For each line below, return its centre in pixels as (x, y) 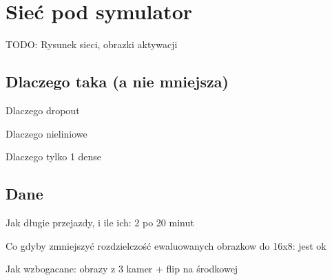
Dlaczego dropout (43, 110)
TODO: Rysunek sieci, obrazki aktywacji (92, 44)
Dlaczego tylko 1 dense (54, 157)
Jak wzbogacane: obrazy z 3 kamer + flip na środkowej (122, 269)
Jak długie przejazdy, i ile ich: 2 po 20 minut (100, 222)
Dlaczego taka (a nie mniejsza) (117, 82)
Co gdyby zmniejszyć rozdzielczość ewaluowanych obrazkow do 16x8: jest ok (166, 245)
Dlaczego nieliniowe (46, 133)
